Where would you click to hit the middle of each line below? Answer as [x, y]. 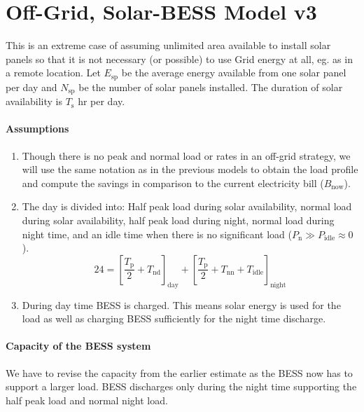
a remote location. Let [53, 73]
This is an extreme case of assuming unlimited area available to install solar [168, 45]
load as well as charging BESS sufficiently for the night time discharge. [174, 318]
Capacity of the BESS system [78, 346]
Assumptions [37, 129]
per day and [31, 87]
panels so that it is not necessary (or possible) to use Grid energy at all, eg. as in [179, 59]
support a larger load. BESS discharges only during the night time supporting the [181, 386]
